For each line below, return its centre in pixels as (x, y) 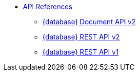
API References (48, 7)
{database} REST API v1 (80, 52)
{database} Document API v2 (89, 22)
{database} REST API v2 (81, 37)
